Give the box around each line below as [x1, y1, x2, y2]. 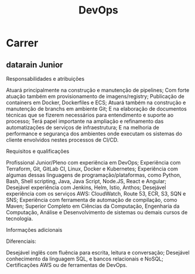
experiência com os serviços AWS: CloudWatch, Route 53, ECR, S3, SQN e [6, 190, 186, 197]
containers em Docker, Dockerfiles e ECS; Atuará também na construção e [6, 99, 186, 106]
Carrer [6, 36, 39, 50]
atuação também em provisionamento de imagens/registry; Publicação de [6, 93, 184, 100]
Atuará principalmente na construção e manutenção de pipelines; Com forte [6, 87, 190, 94]
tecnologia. [6, 215, 33, 222]
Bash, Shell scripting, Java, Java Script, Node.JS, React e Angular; [6, 178, 167, 184]
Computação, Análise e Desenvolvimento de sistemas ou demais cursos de [6, 209, 188, 215]
